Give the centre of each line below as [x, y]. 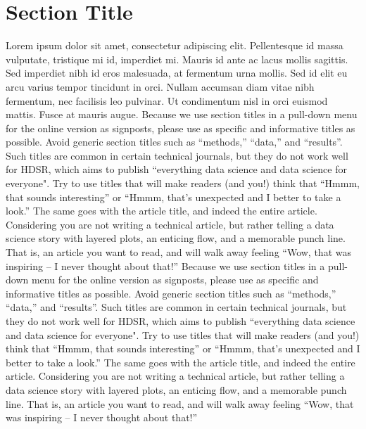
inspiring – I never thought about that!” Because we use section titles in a [165, 265]
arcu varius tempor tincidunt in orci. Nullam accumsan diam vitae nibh [160, 86]
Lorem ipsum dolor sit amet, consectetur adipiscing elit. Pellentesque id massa [175, 45]
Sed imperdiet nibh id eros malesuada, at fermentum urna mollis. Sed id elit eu [177, 73]
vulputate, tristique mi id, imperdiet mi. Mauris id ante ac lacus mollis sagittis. [177, 59]
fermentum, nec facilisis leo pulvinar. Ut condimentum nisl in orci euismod [167, 100]
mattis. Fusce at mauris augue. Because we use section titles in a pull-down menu [182, 114]
